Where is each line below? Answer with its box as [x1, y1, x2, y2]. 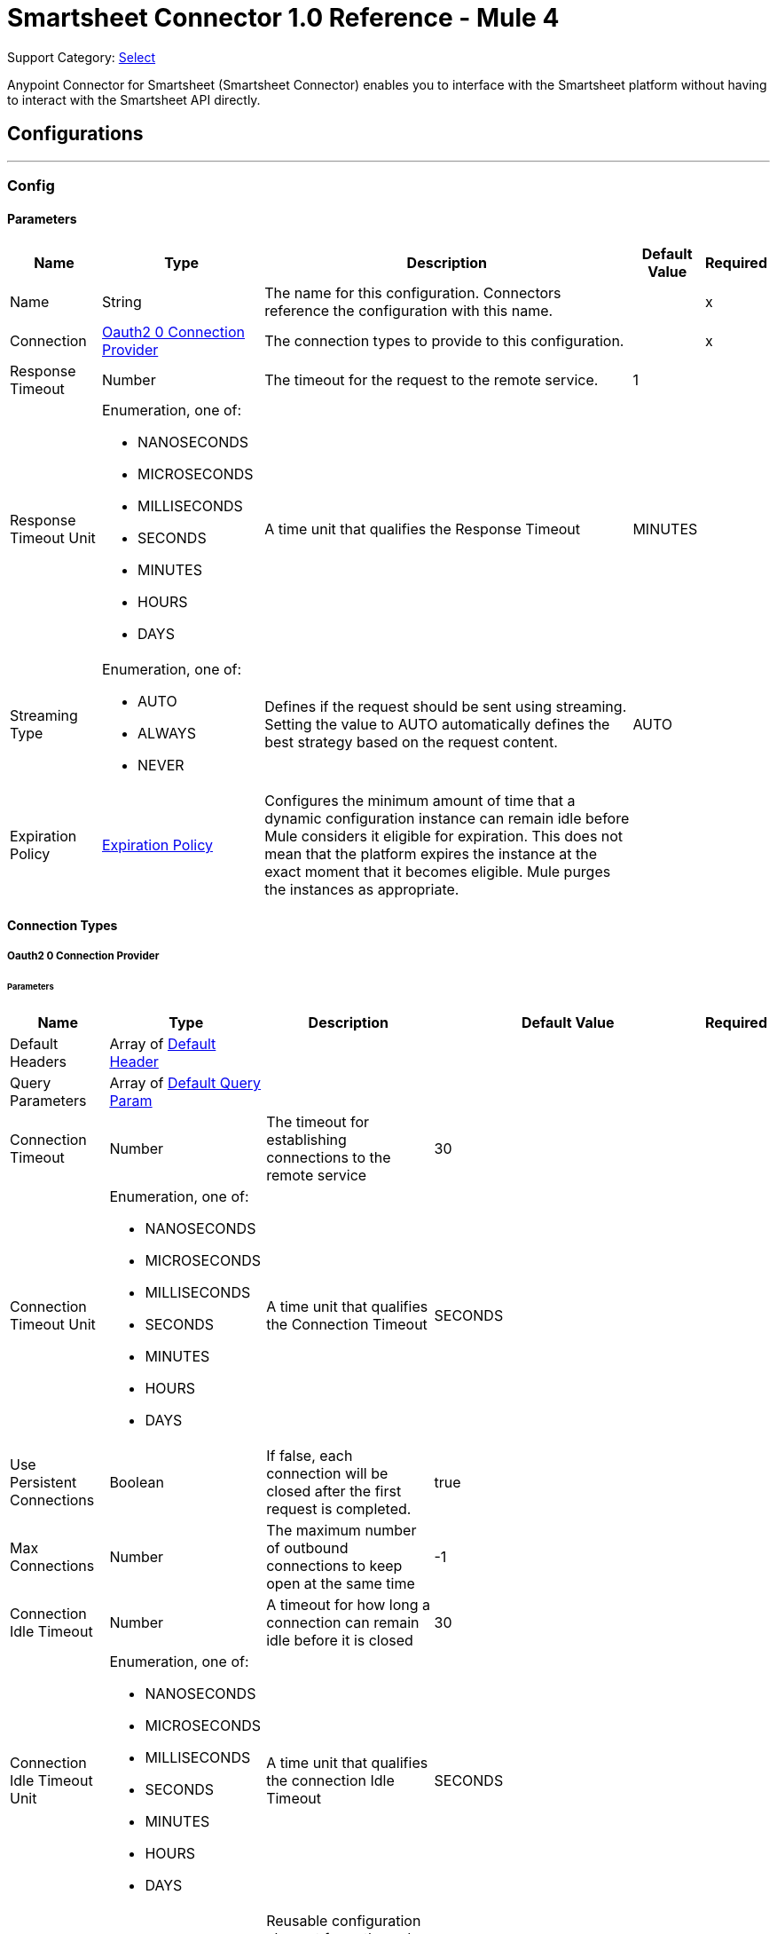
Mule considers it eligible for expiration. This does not [264, 827, 624, 846]
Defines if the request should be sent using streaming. [264, 698, 627, 716]
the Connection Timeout [266, 1314, 428, 1333]
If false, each [266, 1446, 353, 1464]
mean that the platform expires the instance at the [264, 845, 598, 864]
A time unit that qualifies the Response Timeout [264, 520, 581, 539]
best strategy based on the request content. [264, 733, 558, 752]
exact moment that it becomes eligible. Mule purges [264, 863, 611, 881]
